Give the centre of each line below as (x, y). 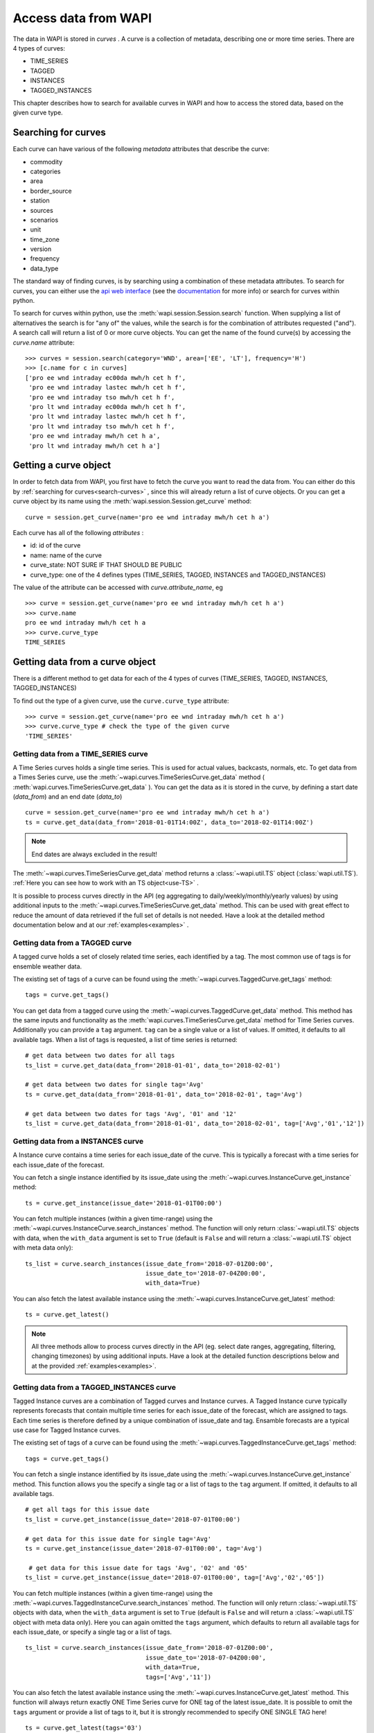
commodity (46, 162)
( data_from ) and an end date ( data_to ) (68, 796)
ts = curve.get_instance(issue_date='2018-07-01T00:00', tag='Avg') (144, 1548)
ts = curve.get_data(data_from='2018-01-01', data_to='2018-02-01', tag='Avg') (164, 1094)
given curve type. (38, 113)
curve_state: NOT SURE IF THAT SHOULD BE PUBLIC (106, 565)
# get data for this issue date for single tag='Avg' (118, 1539)
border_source (51, 191)
